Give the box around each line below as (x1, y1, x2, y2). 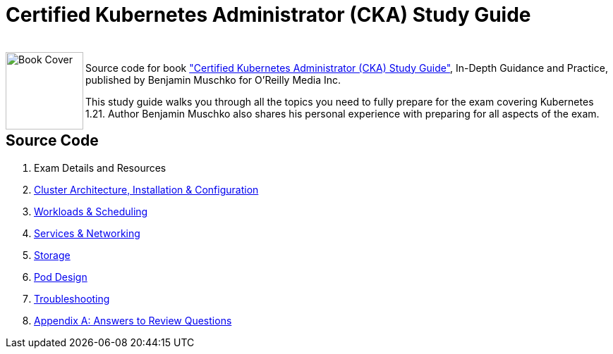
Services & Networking (34, 227, 140, 239)
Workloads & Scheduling (34, 205, 148, 217)
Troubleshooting (34, 292, 110, 305)
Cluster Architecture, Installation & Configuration (34, 183, 259, 196)
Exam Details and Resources (34, 161, 166, 174)
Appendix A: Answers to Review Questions (34, 314, 232, 327)
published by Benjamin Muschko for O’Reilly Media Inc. (85, 73, 341, 86)
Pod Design (34, 270, 87, 283)
